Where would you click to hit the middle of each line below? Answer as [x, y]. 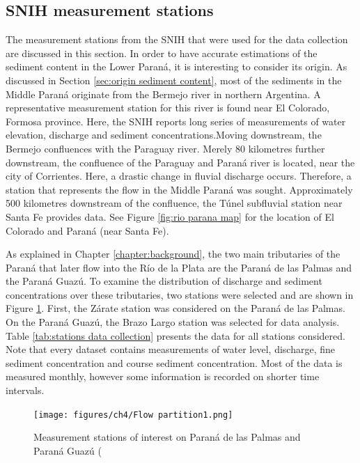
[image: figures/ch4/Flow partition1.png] [133, 415]
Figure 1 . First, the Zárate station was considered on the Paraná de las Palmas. [175, 308]
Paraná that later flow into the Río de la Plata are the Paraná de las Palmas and [179, 267]
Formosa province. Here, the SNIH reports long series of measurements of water [176, 121]
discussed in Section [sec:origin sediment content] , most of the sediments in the [174, 80]
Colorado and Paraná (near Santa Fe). [87, 230]
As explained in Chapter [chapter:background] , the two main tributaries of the [173, 254]
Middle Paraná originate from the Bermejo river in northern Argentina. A [163, 94]
